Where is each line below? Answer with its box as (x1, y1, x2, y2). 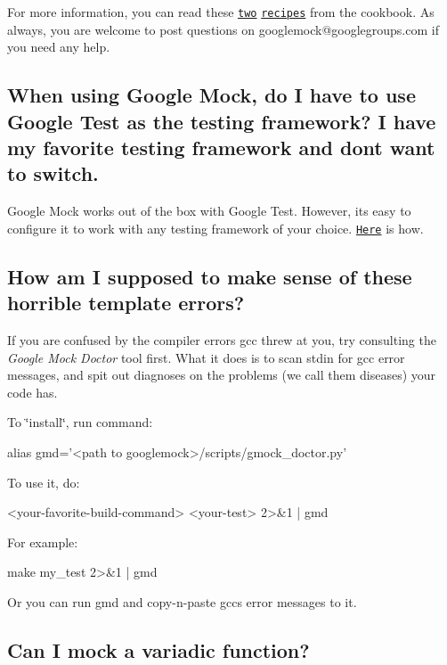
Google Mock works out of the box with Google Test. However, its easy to (7, 201, 411, 220)
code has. (7, 382, 58, 401)
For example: (7, 532, 78, 551)
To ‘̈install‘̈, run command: (7, 413, 153, 431)
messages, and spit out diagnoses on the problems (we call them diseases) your (7, 365, 436, 384)
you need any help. (7, 37, 110, 56)
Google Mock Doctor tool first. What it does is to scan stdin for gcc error (7, 348, 405, 366)
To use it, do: (7, 472, 80, 491)
